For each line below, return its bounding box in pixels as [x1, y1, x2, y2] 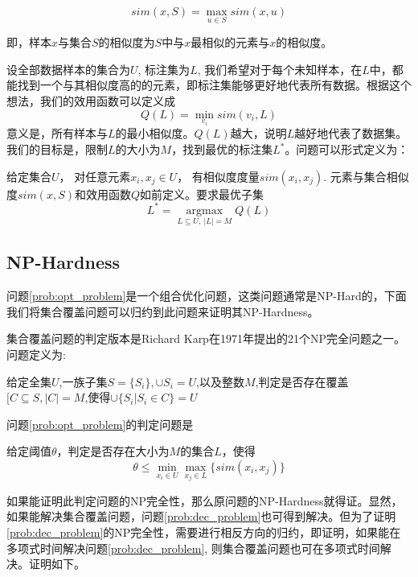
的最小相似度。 [115, 125, 195, 142]
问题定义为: [6, 345, 66, 362]
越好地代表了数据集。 [294, 125, 408, 142]
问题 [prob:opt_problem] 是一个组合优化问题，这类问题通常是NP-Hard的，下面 [6, 287, 407, 304]
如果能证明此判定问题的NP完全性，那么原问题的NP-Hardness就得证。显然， [6, 492, 403, 509]
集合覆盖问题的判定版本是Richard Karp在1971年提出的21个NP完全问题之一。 [6, 330, 405, 347]
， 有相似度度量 [177, 167, 260, 184]
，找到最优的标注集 [171, 141, 273, 158]
